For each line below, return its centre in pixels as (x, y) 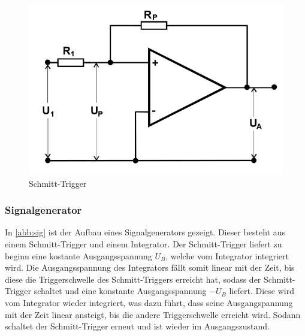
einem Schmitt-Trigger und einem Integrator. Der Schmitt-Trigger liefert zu (144, 244)
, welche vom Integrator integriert (227, 255)
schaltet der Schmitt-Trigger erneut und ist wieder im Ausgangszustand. (137, 326)
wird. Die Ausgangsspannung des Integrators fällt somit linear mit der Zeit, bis (150, 267)
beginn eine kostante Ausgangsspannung (78, 255)
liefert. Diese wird (262, 291)
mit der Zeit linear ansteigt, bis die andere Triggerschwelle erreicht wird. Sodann (153, 314)
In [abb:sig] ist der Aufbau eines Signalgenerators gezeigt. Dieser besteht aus (145, 232)
